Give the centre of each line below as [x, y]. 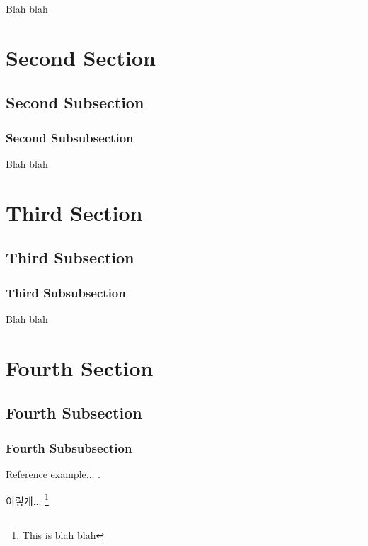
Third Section [74, 212]
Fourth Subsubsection [69, 447]
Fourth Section [80, 367]
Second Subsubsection [70, 137]
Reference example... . [53, 473]
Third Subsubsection [66, 292]
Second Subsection [75, 102]
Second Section [81, 57]
